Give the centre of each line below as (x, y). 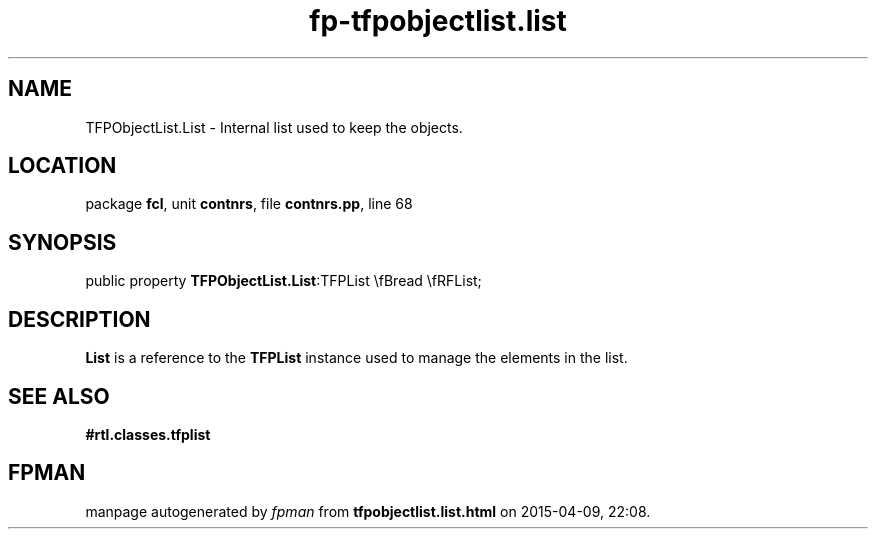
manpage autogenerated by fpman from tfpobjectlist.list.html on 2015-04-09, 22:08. (368, 511)
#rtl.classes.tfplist (148, 434)
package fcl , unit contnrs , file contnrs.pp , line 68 (249, 204)
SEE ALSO (59, 396)
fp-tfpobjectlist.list (438, 21)
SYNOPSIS (62, 242)
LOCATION (62, 166)
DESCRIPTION (79, 319)
